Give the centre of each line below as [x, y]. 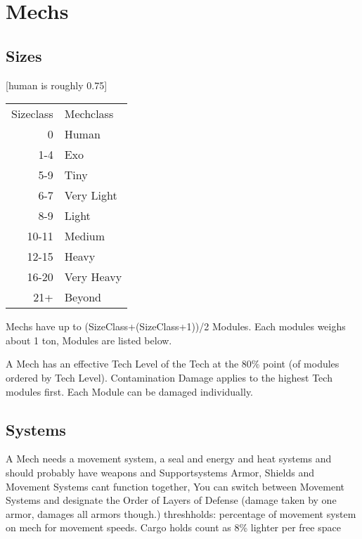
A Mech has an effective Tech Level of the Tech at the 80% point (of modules [173, 364]
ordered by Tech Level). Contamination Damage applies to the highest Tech [169, 377]
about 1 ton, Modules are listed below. [89, 340]
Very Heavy [93, 277]
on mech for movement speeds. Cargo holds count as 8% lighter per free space [173, 527]
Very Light [91, 195]
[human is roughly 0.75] [57, 85]
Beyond [83, 297]
